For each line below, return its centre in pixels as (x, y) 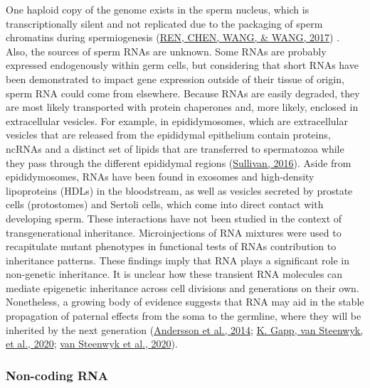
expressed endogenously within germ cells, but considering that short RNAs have (182, 65)
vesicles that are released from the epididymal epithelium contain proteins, (168, 135)
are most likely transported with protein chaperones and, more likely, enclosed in (182, 107)
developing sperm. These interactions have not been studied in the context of (174, 218)
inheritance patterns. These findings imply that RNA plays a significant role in (178, 260)
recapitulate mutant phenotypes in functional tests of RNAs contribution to (171, 246)
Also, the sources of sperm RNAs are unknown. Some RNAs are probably (166, 51)
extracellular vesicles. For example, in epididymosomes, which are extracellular (177, 120)
